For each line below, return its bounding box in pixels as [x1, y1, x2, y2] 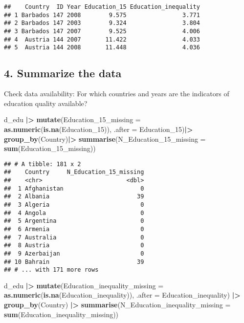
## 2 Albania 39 [4, 193, 144, 200]
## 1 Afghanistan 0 [4, 185, 144, 192]
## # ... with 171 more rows [4, 266, 99, 274]
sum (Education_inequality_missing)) [4, 309, 119, 319]
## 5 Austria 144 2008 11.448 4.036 [4, 44, 200, 51]
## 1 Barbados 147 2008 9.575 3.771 [4, 11, 200, 19]
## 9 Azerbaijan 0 [4, 250, 144, 257]
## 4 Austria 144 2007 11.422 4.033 [4, 36, 200, 43]
